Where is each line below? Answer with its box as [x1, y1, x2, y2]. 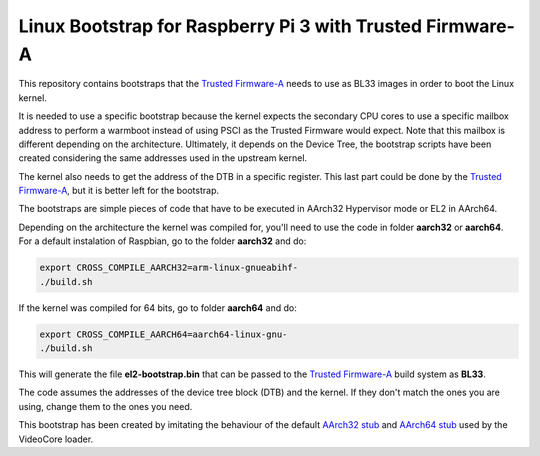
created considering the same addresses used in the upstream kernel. [18, 152, 308, 164]
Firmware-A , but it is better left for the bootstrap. [18, 185, 220, 197]
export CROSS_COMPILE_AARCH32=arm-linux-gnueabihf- [39, 262, 299, 274]
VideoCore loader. [18, 433, 94, 445]
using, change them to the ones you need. [18, 400, 193, 412]
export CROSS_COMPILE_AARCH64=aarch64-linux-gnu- [39, 328, 288, 340]
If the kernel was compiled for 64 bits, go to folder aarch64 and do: [18, 301, 297, 314]
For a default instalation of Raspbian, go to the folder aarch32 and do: [18, 235, 307, 247]
